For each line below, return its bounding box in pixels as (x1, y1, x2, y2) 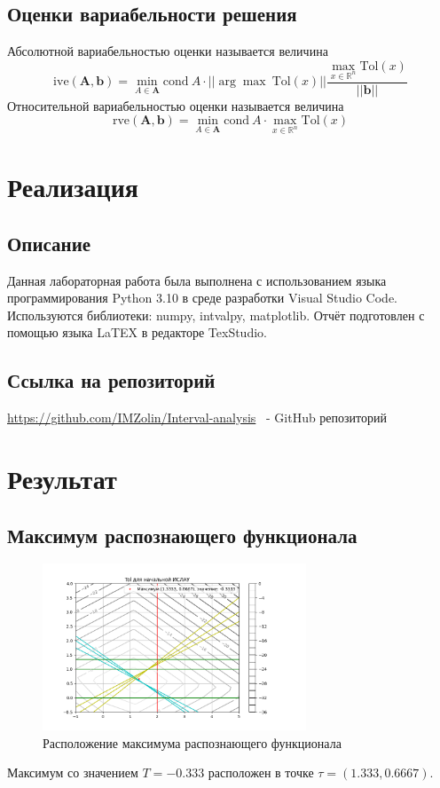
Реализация (7, 169, 138, 205)
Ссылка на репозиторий (7, 366, 216, 394)
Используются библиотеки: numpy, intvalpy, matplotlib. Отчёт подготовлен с (7, 305, 425, 324)
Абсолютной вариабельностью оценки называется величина (7, 42, 328, 60)
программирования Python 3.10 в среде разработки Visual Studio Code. (7, 288, 398, 307)
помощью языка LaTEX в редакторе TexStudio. (7, 323, 267, 342)
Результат (7, 460, 117, 496)
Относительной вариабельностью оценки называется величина (7, 96, 344, 114)
